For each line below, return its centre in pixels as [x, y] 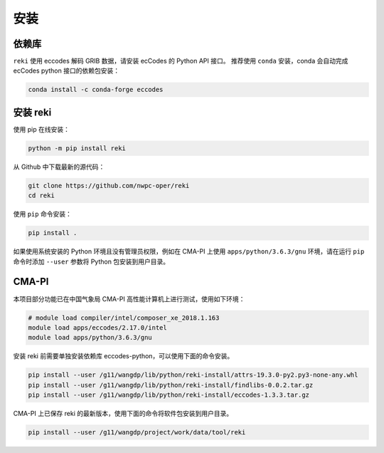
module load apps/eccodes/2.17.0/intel [97, 327]
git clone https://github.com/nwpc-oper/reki [109, 186]
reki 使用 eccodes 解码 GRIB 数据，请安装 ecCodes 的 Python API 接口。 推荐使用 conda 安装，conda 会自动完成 [181, 61]
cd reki [41, 196]
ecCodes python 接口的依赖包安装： [66, 71]
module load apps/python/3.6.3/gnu [90, 338]
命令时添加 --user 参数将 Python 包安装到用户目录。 [91, 261]
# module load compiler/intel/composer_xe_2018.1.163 [124, 318]
